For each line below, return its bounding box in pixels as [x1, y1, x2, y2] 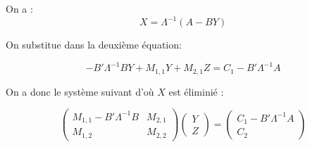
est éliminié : [168, 84, 224, 98]
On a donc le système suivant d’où [6, 84, 154, 98]
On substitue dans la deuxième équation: [6, 37, 182, 52]
